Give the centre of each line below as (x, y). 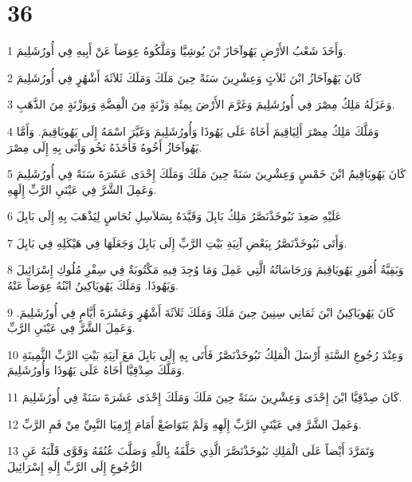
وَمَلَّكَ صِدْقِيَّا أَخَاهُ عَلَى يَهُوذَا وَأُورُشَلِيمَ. (96, 370)
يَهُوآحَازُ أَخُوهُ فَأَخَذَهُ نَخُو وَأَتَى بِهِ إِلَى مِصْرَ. (105, 146)
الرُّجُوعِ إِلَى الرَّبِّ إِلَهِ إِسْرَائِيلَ (75, 466)
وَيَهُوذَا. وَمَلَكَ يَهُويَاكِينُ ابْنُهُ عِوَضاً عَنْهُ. (93, 285)
